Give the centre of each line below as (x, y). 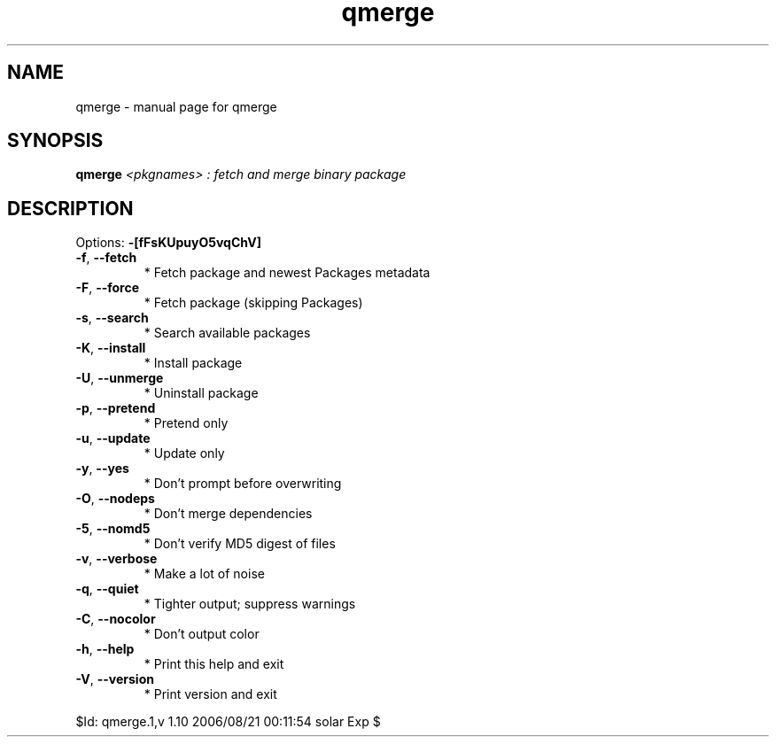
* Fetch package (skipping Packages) (253, 303)
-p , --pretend (116, 408)
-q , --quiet (107, 589)
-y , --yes (102, 469)
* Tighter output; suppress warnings (250, 604)
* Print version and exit (210, 694)
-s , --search (112, 318)
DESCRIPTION (70, 208)
